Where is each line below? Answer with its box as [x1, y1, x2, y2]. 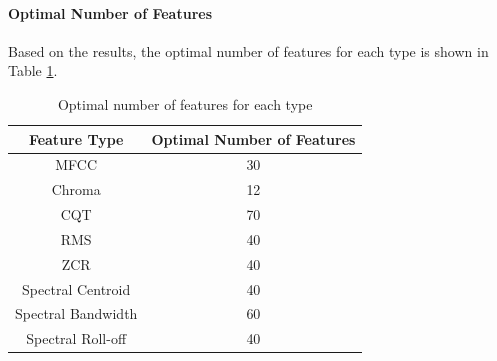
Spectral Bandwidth [15, 303, 138, 324]
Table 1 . [8, 60, 58, 81]
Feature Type [28, 128, 124, 149]
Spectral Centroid [22, 278, 131, 299]
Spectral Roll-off [26, 328, 127, 349]
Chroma [51, 179, 101, 200]
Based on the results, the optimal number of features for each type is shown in [8, 40, 489, 61]
